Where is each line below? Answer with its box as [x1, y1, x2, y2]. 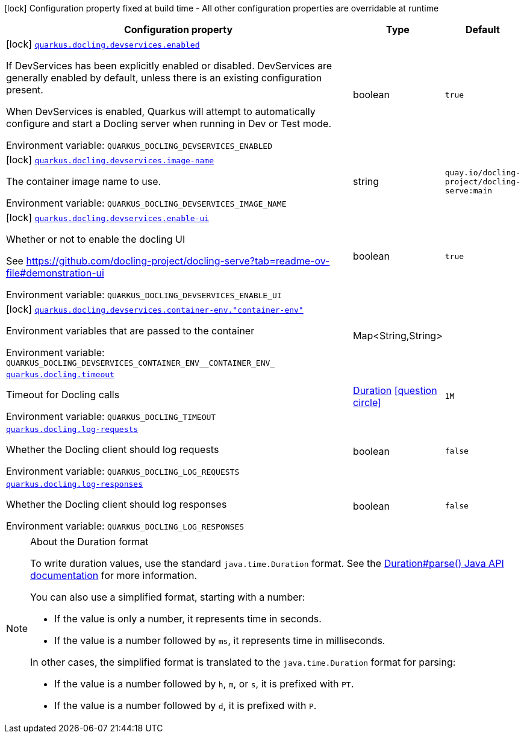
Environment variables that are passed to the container [6, 325, 255, 337]
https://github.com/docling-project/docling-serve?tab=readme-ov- [26, 255, 330, 267]
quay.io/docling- [444, 167, 520, 177]
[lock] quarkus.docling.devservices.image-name [6, 154, 214, 166]
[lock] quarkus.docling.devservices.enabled [6, 38, 200, 50]
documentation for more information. [30, 569, 197, 581]
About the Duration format [30, 536, 149, 548]
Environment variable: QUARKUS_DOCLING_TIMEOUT [6, 410, 216, 422]
